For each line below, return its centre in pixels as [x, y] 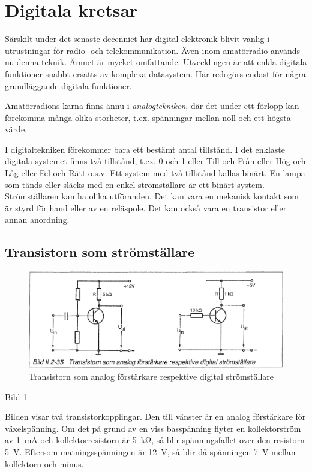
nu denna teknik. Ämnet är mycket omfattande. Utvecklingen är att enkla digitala [156, 62]
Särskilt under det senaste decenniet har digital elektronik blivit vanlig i [137, 39]
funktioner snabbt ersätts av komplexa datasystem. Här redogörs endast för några [155, 73]
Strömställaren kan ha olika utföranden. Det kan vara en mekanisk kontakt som [152, 196]
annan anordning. [37, 220]
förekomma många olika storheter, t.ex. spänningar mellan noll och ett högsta [148, 117]
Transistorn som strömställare [100, 252]
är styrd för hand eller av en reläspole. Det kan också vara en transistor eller [146, 208]
